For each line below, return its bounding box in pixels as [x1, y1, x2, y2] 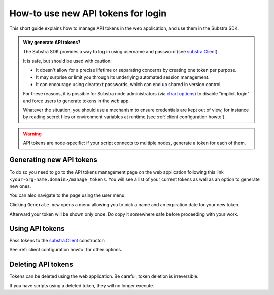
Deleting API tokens [9, 260, 74, 269]
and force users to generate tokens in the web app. [23, 98, 130, 104]
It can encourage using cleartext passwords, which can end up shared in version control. [36, 81, 222, 87]
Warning [23, 131, 42, 137]
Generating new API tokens [9, 156, 97, 164]
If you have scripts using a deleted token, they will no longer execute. [9, 282, 154, 288]
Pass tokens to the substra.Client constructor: [9, 238, 105, 243]
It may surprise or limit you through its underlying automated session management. [36, 74, 210, 80]
